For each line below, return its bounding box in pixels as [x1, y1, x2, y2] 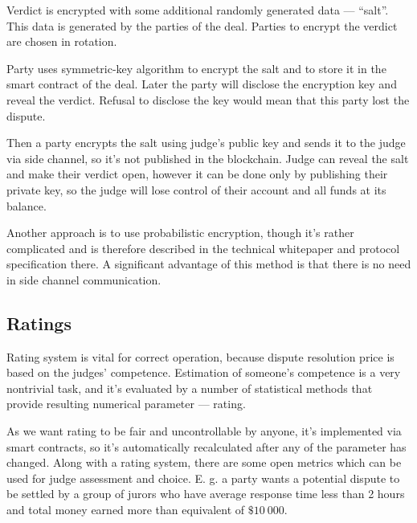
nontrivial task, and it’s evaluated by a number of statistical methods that [6, 379, 373, 396]
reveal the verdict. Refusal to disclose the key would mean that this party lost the [6, 91, 410, 108]
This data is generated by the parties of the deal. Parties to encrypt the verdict [6, 17, 398, 34]
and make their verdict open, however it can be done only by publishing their [6, 165, 388, 182]
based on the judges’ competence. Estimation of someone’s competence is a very [6, 364, 401, 381]
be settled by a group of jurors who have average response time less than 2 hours [6, 485, 405, 502]
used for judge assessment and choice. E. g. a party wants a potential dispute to [6, 469, 400, 486]
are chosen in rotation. [6, 33, 117, 50]
